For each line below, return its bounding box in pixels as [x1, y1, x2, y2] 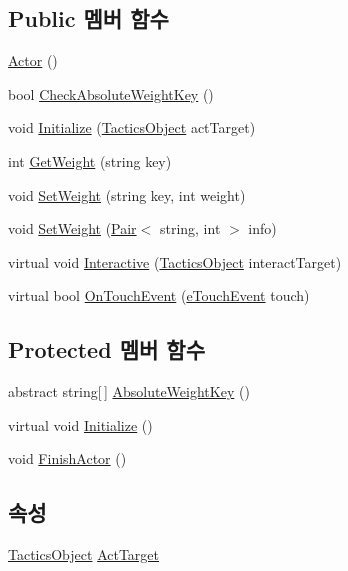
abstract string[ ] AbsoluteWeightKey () [8, 381, 250, 402]
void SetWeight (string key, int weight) [8, 184, 246, 205]
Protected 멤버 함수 [8, 334, 205, 365]
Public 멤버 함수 [8, 3, 169, 34]
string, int [159, 218, 221, 239]
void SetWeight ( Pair [8, 218, 137, 239]
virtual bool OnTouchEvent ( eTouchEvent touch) [8, 285, 310, 306]
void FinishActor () [8, 448, 127, 469]
